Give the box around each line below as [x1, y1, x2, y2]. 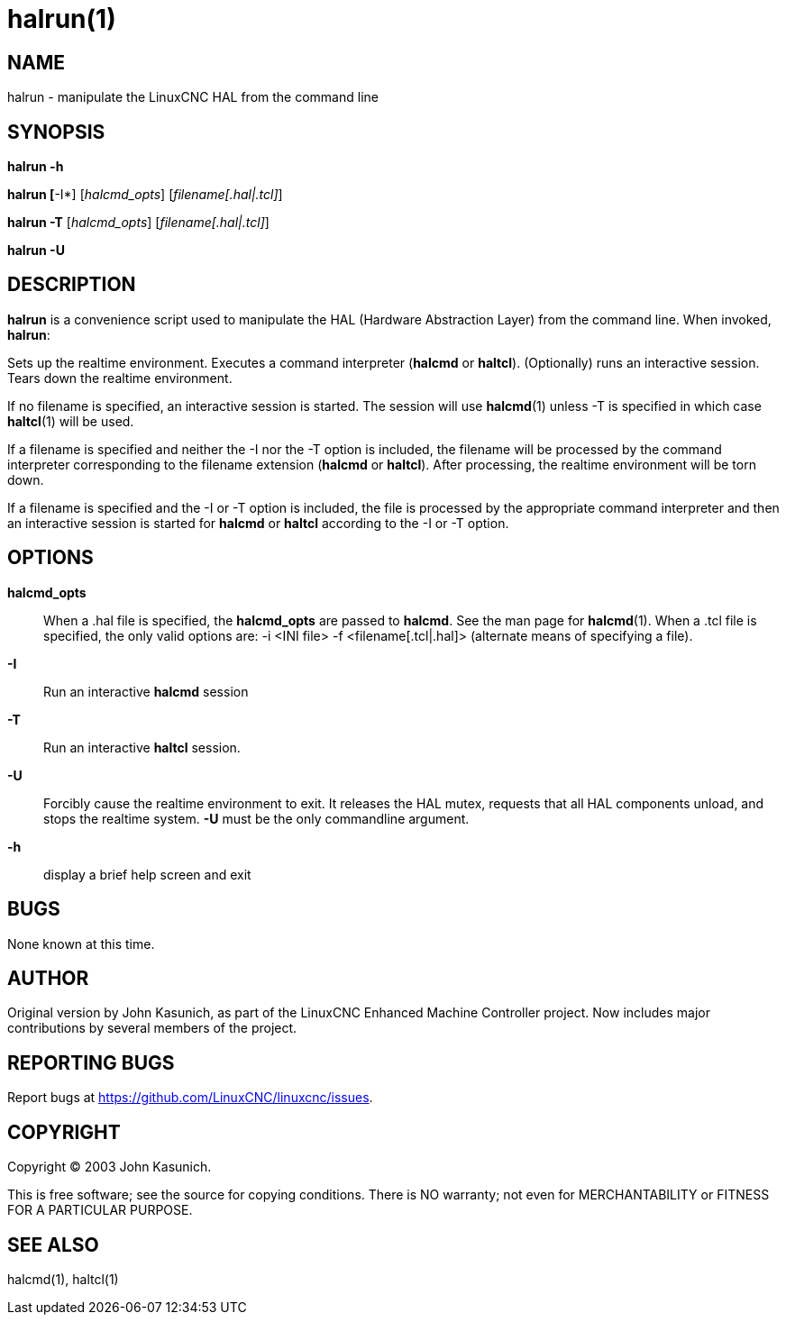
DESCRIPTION [7, 273, 136, 296]
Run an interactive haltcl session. [43, 739, 241, 755]
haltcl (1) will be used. [7, 413, 134, 429]
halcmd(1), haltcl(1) [7, 1271, 119, 1287]
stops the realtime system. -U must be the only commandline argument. [43, 810, 470, 826]
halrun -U [7, 242, 65, 259]
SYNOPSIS [7, 120, 105, 143]
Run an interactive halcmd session [43, 683, 249, 699]
